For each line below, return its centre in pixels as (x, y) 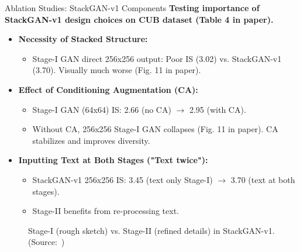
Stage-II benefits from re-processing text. (106, 211)
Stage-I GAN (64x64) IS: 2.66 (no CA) (102, 109)
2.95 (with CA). (218, 109)
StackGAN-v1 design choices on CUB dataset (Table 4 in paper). (139, 19)
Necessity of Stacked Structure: (83, 39)
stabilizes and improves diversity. (91, 140)
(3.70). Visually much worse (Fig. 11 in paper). (117, 70)
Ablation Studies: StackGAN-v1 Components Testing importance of (132, 8)
